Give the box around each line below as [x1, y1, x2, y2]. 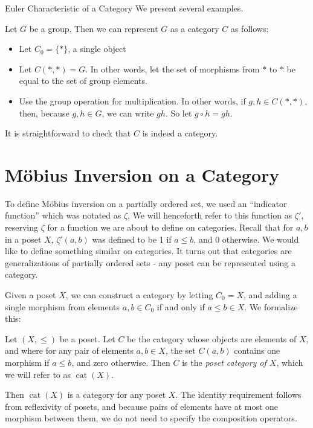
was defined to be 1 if [92, 232, 172, 245]
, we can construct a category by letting [65, 289, 213, 301]
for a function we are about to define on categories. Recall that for [47, 221, 294, 234]
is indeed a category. [142, 127, 218, 139]
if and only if [156, 300, 205, 313]
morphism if [5, 356, 50, 368]
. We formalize [244, 300, 298, 313]
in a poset [5, 232, 42, 245]
